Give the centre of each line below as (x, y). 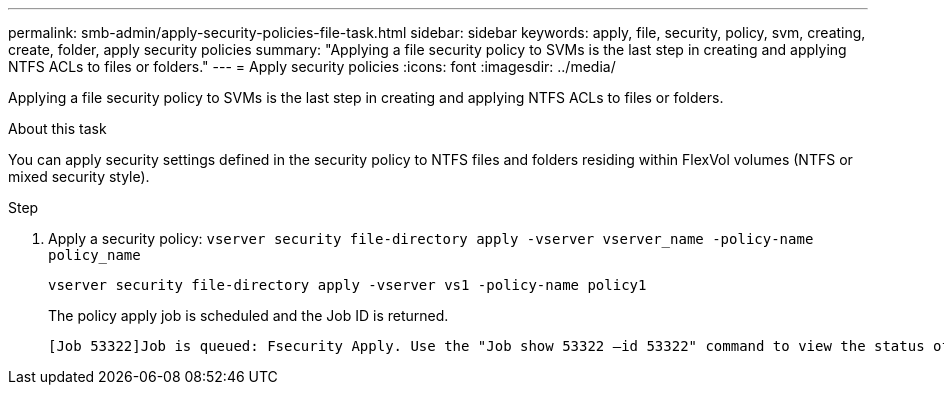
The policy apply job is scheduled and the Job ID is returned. (248, 315)
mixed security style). (79, 176)
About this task (57, 128)
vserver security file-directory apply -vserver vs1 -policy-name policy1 (347, 285)
